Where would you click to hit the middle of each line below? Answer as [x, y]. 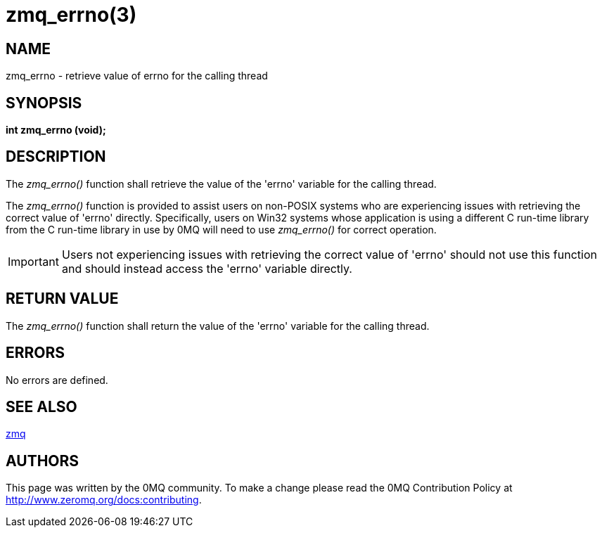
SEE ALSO [41, 406]
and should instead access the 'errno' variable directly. [207, 268]
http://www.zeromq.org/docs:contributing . [104, 500]
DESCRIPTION [56, 157]
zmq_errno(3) [71, 15]
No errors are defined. [57, 380]
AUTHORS [43, 461]
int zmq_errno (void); [56, 130]
